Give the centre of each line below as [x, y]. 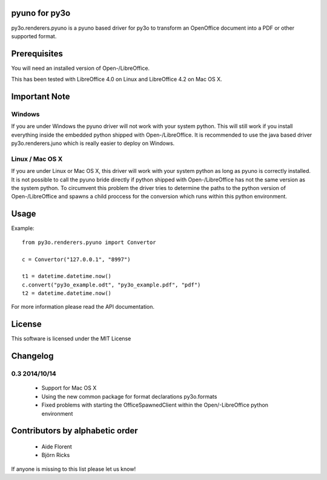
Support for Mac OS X [69, 388]
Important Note [41, 97]
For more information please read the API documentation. [83, 307]
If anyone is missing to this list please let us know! [74, 469]
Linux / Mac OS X [37, 159]
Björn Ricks [56, 455]
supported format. [34, 36]
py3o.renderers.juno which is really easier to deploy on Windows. [93, 143]
